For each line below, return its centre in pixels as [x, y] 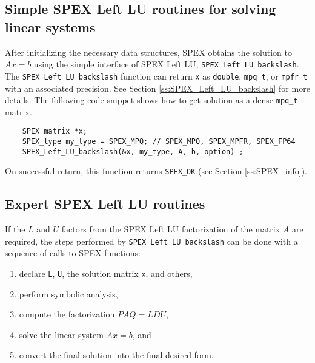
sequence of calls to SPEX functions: [73, 253]
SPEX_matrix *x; [55, 131]
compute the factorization [67, 314]
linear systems [50, 26]
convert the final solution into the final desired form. [116, 355]
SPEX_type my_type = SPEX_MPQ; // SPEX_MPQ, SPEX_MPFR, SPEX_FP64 [159, 141]
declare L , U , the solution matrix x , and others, [106, 273]
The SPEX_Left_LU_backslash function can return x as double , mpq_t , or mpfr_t [156, 76]
